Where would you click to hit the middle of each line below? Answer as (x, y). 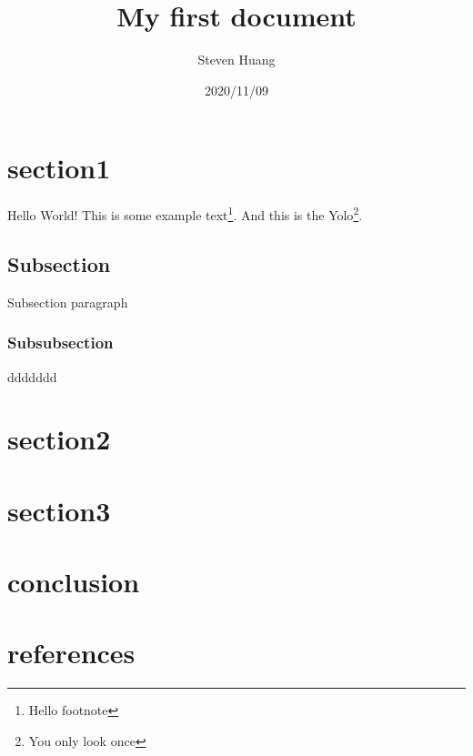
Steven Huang (236, 60)
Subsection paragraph (68, 302)
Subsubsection (60, 343)
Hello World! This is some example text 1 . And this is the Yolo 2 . (185, 213)
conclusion (74, 582)
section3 (59, 510)
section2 (59, 439)
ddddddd (32, 376)
